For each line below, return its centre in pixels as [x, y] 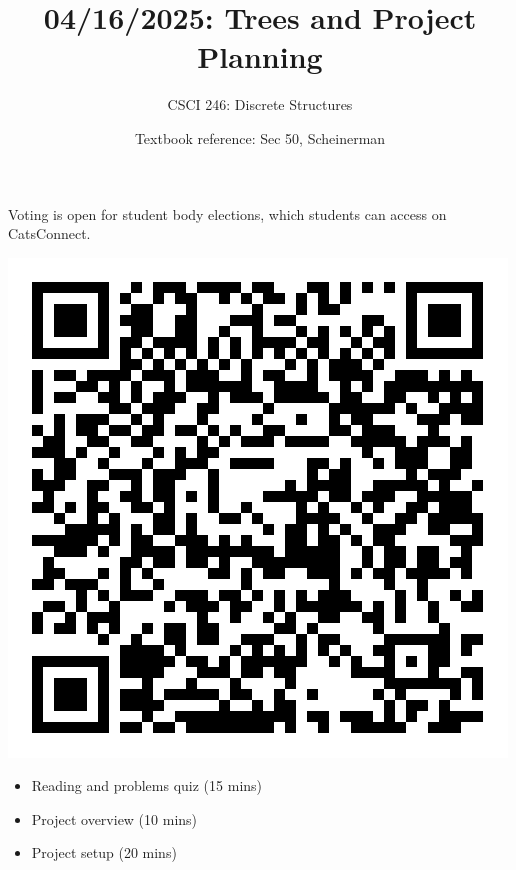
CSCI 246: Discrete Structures [260, 104]
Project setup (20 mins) [104, 852]
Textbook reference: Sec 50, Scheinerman [260, 137]
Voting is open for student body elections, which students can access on [227, 213]
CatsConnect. [49, 233]
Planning [260, 56]
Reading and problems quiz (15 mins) [147, 785]
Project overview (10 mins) [114, 818]
